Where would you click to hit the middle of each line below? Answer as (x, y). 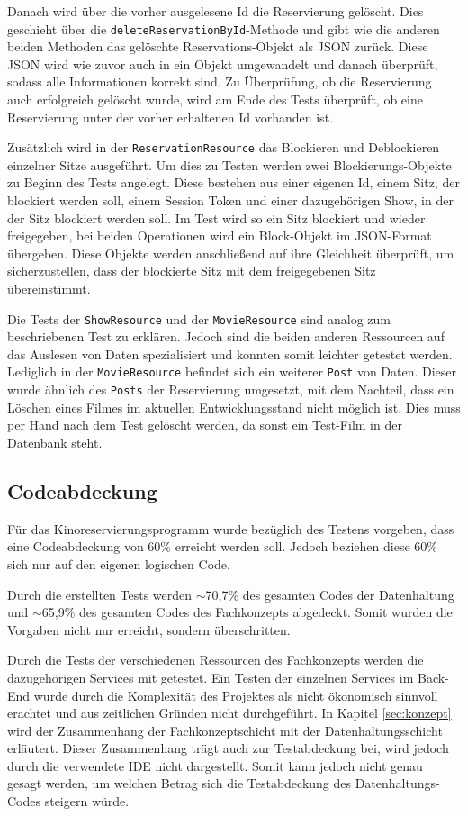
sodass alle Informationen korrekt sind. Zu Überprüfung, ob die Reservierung (220, 82)
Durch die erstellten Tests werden (100, 594)
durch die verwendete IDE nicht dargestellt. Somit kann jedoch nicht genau (215, 765)
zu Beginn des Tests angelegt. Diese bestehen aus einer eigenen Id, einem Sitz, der (234, 182)
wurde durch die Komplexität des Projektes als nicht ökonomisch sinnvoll (236, 695)
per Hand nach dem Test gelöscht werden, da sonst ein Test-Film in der (205, 425)
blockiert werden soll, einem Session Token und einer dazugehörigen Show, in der (230, 200)
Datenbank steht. (55, 442)
